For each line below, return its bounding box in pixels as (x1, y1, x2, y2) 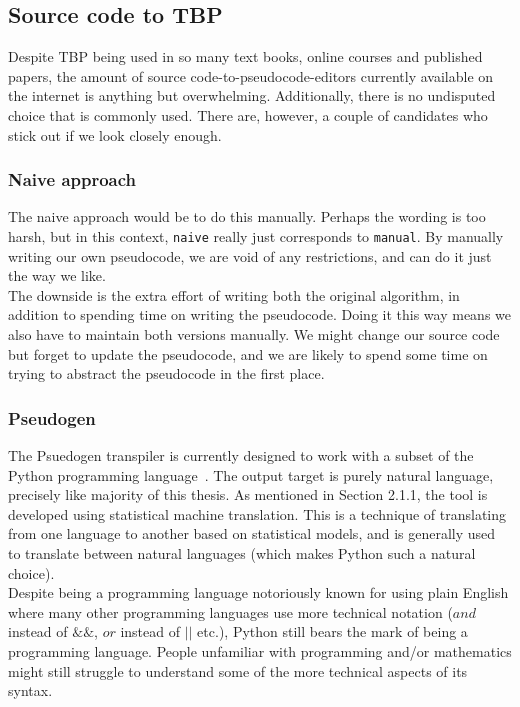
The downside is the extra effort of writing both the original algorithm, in (8, 284, 460, 305)
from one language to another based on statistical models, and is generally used (8, 523, 496, 544)
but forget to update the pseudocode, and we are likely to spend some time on (8, 343, 488, 364)
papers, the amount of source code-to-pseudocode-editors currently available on (8, 65, 494, 86)
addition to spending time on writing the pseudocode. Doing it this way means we (8, 304, 511, 325)
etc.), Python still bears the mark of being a (197, 621, 468, 642)
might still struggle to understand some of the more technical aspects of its (8, 660, 468, 681)
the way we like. (8, 265, 106, 286)
